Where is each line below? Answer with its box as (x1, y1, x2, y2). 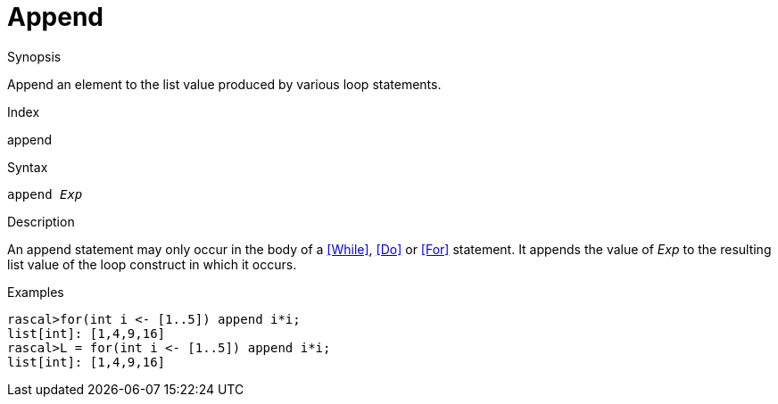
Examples (7, 284, 64, 300)
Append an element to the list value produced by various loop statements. (7, 76, 442, 92)
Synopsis (7, 48, 62, 64)
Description (7, 213, 75, 229)
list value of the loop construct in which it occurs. (7, 256, 297, 272)
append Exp (7, 186, 83, 202)
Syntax (7, 159, 48, 175)
